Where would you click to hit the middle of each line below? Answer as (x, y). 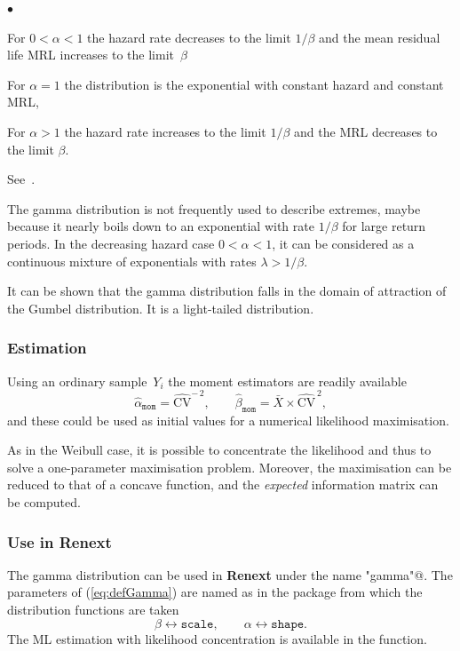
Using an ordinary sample (77, 381)
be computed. (44, 502)
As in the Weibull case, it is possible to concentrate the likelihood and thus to (219, 450)
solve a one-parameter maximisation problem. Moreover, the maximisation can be (230, 467)
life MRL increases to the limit (91, 55)
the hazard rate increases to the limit (165, 131)
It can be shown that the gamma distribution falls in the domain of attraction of (227, 291)
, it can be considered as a (343, 243)
